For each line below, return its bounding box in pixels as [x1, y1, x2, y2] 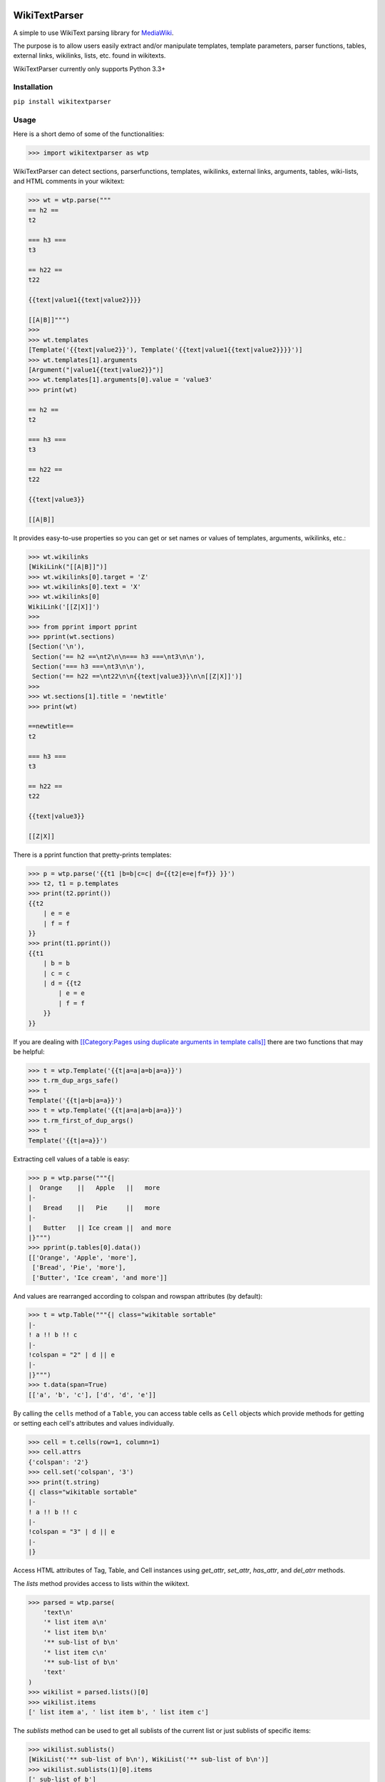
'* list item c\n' [43, 1648, 108, 1657]
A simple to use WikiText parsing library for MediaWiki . [13, 29, 174, 37]
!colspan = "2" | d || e [28, 1351, 115, 1359]
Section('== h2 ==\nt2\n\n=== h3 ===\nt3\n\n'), [32, 652, 205, 661]
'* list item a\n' [43, 1618, 108, 1627]
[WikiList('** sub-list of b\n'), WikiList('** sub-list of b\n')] [28, 1756, 269, 1763]
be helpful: [13, 1047, 45, 1056]
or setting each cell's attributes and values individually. [13, 1418, 175, 1427]
